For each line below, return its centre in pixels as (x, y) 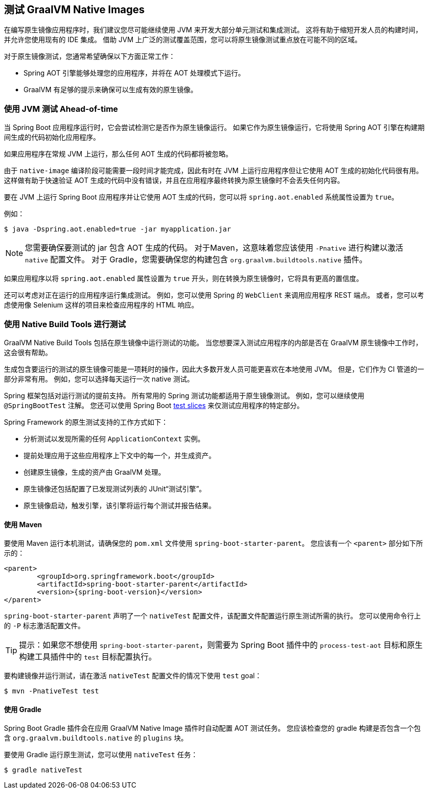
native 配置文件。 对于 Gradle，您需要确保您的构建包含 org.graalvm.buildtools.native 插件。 (196, 260)
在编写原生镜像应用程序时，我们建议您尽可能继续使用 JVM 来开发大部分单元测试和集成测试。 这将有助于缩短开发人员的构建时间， (213, 30)
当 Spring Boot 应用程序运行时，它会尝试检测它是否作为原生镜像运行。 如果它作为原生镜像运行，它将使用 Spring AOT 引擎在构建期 (214, 128)
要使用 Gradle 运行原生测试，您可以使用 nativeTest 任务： (101, 755)
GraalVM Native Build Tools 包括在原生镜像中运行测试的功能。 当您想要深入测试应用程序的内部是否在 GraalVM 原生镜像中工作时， (213, 342)
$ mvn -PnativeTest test (51, 691)
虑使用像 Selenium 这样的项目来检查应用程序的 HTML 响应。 (101, 305)
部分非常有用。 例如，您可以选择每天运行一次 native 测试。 (99, 379)
